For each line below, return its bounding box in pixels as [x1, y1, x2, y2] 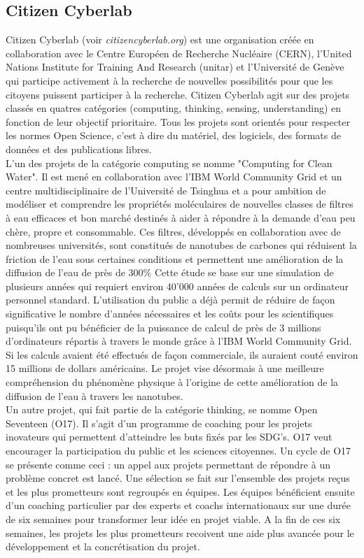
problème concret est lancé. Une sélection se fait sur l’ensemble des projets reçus [6, 471, 350, 485]
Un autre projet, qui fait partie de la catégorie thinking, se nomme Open [6, 402, 318, 417]
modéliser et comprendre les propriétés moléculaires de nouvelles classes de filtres [6, 196, 353, 211]
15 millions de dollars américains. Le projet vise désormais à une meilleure [6, 361, 324, 375]
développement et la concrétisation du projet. [6, 539, 200, 554]
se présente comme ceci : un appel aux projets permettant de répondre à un [6, 457, 330, 471]
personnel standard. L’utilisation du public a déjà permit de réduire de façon [6, 292, 335, 307]
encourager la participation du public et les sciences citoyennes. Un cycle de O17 [6, 443, 351, 458]
